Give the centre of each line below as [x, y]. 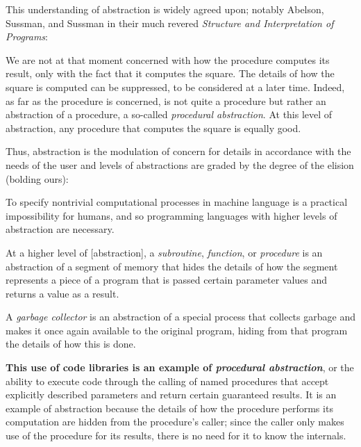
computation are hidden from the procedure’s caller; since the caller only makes [175, 422]
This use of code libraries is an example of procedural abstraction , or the [180, 367]
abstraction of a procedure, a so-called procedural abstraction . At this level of [169, 114]
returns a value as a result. [62, 293]
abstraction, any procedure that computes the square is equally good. [153, 128]
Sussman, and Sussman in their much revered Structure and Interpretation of [170, 23]
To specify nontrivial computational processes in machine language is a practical [177, 202]
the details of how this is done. [71, 344]
